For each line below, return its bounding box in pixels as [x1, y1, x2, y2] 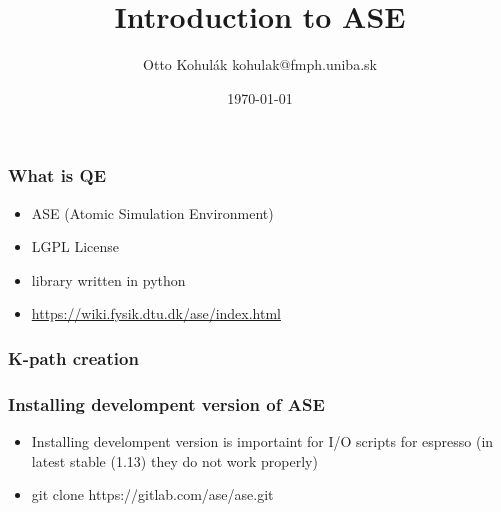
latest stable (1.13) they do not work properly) [31, 450, 318, 471]
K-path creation [8, 345, 139, 370]
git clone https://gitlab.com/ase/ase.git [31, 484, 274, 505]
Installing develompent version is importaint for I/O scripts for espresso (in [31, 431, 494, 452]
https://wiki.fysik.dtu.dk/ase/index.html [31, 303, 281, 324]
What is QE [8, 163, 107, 188]
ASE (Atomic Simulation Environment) [31, 202, 274, 223]
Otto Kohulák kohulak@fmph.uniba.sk [143, 54, 377, 75]
